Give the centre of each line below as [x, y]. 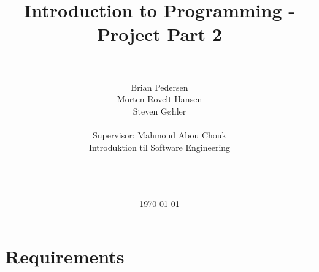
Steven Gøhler [159, 111]
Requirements [65, 256]
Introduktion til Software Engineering [159, 147]
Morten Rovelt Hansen [159, 99]
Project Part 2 [159, 34]
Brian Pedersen [159, 87]
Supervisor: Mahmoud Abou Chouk [159, 134]
